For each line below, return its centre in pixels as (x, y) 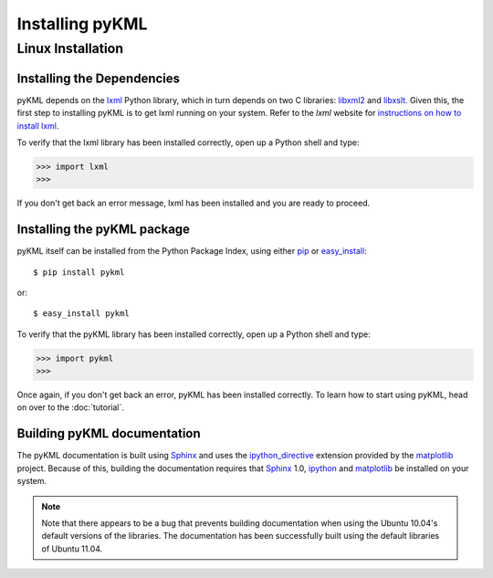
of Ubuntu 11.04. (72, 549)
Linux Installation (70, 48)
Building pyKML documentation (109, 434)
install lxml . (38, 126)
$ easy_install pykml (81, 314)
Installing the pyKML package (104, 230)
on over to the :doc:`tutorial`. (71, 407)
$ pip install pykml (79, 272)
